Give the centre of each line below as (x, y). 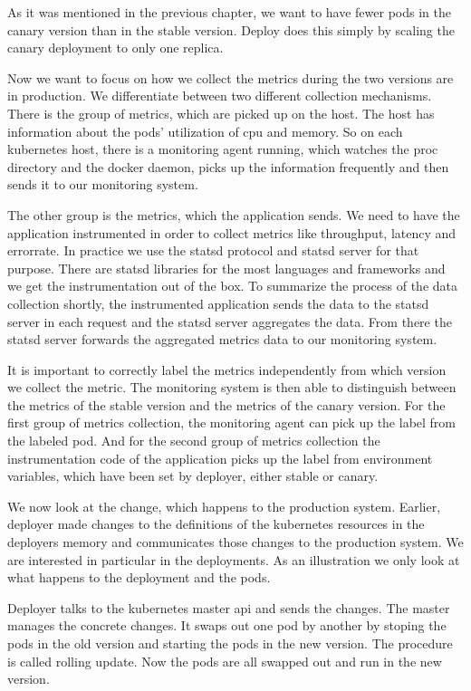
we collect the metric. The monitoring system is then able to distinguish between (232, 387)
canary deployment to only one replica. (115, 48)
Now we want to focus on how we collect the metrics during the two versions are (231, 77)
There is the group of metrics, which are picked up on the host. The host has (221, 113)
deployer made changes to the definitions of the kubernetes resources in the (216, 524)
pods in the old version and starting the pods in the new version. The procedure (230, 643)
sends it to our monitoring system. (103, 184)
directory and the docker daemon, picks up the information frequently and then (228, 166)
